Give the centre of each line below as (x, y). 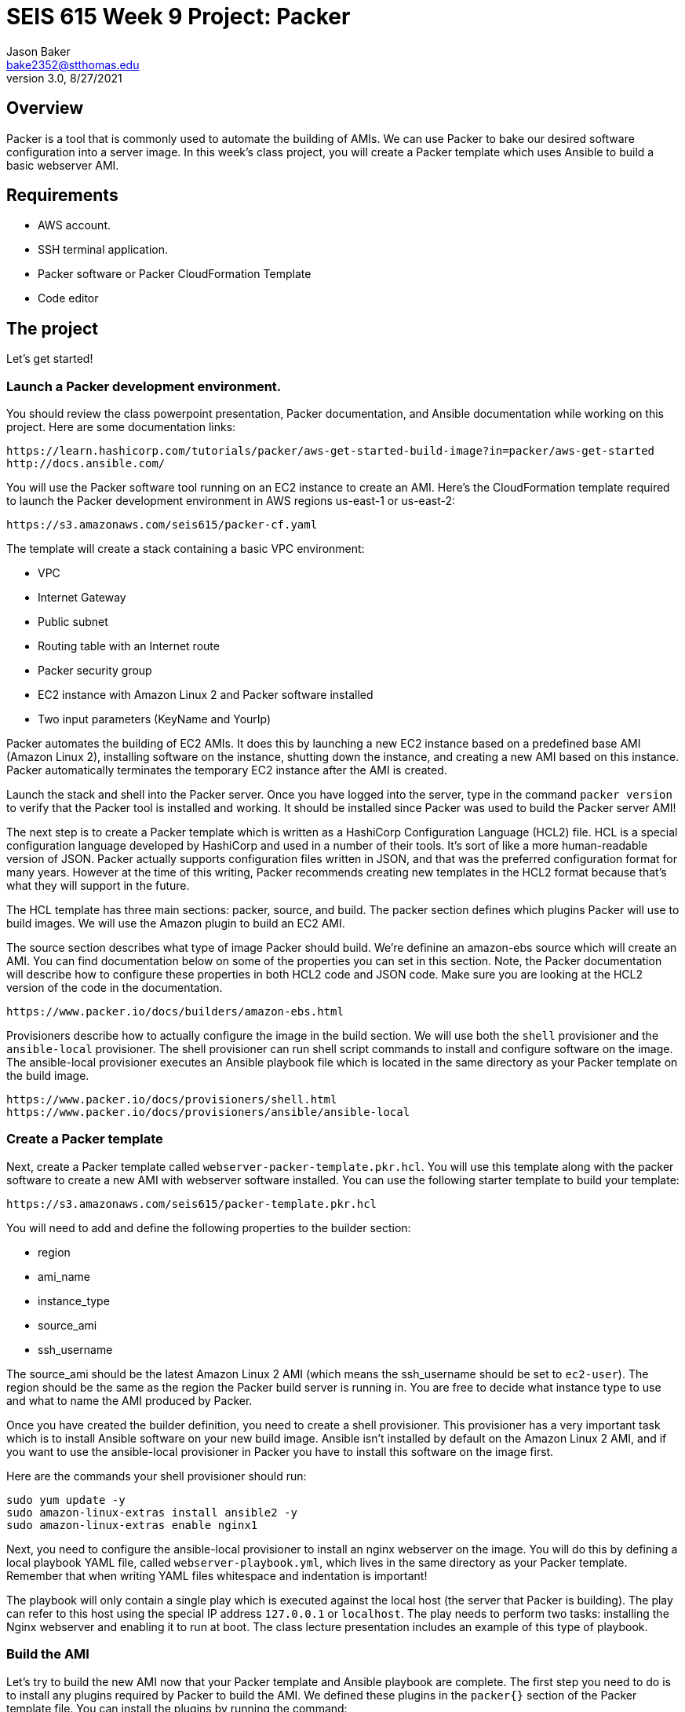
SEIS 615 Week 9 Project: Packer (179, 16)
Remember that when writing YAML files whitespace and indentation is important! (217, 1575)
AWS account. (74, 225)
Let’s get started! (50, 359)
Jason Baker (38, 51)
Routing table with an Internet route (129, 646)
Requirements (62, 196)
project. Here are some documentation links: (121, 427)
